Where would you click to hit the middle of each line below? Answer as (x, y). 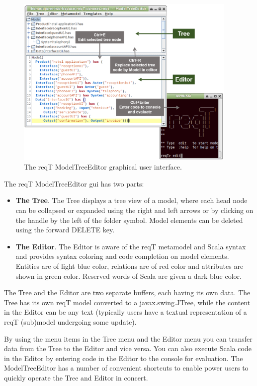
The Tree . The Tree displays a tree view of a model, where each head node (131, 200)
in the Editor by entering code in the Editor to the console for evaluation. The (124, 358)
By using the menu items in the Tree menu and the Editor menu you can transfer (128, 338)
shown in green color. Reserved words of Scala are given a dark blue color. (128, 276)
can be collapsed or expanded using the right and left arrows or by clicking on (134, 210)
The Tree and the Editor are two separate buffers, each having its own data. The (127, 292)
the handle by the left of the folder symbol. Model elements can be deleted (129, 220)
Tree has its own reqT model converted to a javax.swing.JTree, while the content (127, 302)
